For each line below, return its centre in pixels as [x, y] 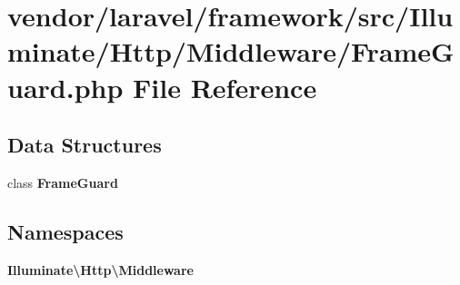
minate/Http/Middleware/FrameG [231, 51]
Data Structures [85, 145]
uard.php [65, 87]
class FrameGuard [63, 182]
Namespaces [65, 231]
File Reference [225, 87]
